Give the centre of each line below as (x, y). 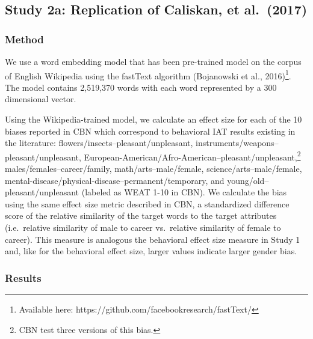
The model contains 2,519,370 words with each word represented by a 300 (141, 87)
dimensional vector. (41, 99)
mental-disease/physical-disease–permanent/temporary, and (115, 180)
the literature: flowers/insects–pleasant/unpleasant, (99, 143)
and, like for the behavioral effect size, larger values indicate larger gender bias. (151, 251)
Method (24, 39)
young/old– (248, 180)
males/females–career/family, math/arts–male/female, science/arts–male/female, (153, 169)
